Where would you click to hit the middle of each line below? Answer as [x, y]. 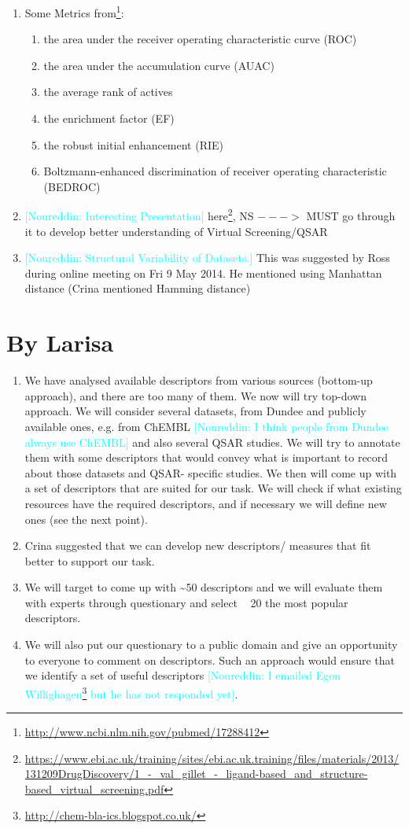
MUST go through [351, 216]
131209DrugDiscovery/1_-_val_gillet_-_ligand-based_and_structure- [196, 774]
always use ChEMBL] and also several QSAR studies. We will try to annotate [212, 442]
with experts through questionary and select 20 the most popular [186, 602]
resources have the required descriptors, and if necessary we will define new [206, 503]
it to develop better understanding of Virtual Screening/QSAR [176, 231]
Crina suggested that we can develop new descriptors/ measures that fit [198, 545]
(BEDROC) [72, 186]
